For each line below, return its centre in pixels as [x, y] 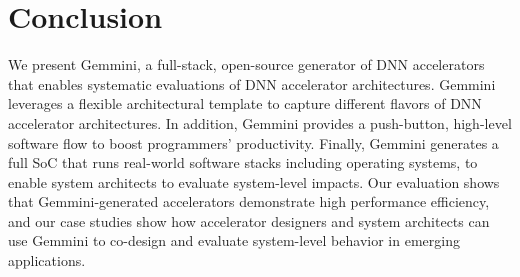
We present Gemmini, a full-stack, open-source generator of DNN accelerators [246, 64]
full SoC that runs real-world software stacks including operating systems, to [243, 162]
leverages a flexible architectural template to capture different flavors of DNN [245, 103]
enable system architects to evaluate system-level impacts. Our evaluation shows [254, 181]
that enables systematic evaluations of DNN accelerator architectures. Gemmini [252, 83]
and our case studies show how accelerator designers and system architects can [249, 220]
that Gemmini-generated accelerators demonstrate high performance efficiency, [249, 201]
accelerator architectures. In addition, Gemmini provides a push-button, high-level [260, 122]
